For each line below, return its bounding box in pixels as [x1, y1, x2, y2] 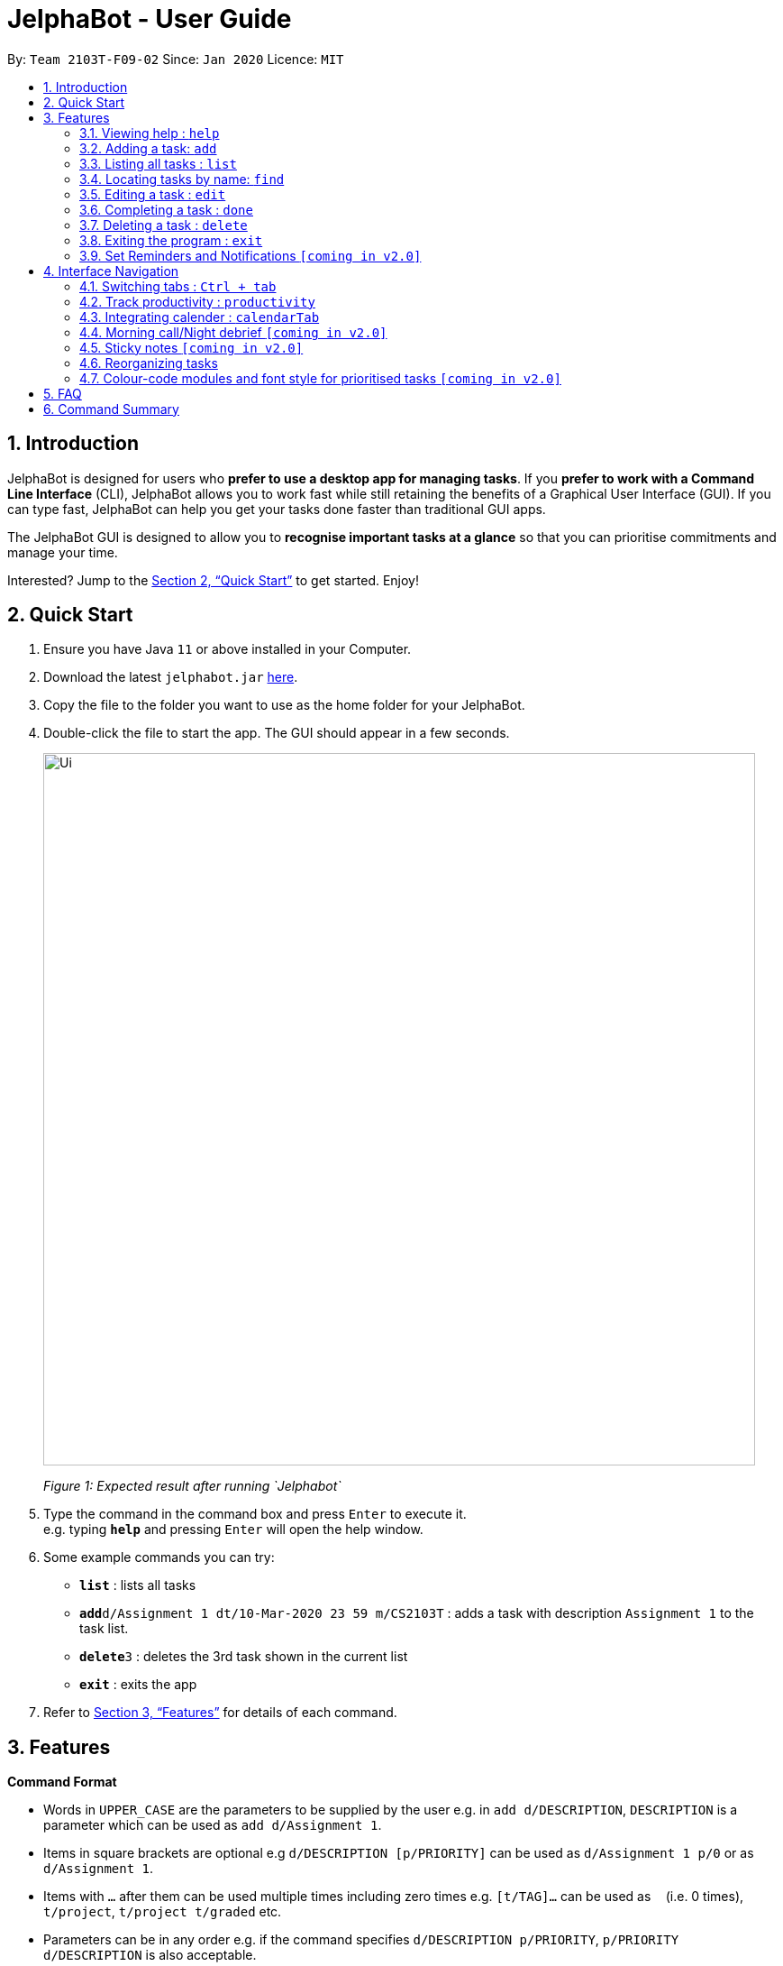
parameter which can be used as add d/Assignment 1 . [43, 1817, 382, 1833]
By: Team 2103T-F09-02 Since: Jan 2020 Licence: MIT [7, 51, 344, 67]
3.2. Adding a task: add [79, 140, 217, 156]
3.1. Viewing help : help [79, 124, 220, 141]
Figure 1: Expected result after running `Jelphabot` [43, 1478, 341, 1494]
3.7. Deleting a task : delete [79, 216, 248, 233]
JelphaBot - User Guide [7, 4, 292, 34]
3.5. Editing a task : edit [79, 186, 226, 202]
